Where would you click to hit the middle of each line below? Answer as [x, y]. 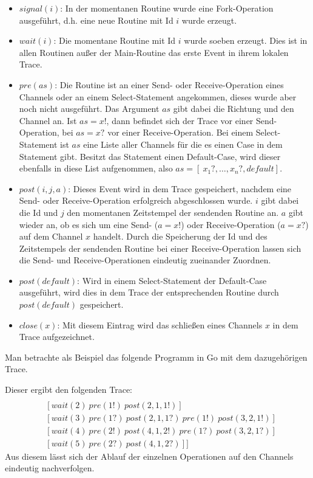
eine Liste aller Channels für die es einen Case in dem [183, 144]
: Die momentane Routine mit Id [115, 40]
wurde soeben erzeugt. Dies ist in [246, 40]
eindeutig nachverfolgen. [50, 468]
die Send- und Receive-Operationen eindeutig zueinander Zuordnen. [145, 260]
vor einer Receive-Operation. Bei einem [180, 132]
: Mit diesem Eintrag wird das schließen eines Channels [160, 324]
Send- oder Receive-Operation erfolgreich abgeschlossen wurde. [136, 200]
